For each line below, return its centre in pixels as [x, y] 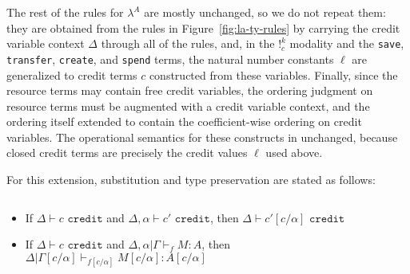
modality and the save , [347, 43]
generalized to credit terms [72, 74]
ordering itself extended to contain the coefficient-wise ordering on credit [184, 121]
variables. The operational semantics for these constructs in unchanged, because [202, 137]
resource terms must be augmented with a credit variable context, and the [188, 106]
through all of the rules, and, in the [188, 43]
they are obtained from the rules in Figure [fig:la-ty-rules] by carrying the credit [203, 27]
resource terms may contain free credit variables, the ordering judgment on [190, 90]
